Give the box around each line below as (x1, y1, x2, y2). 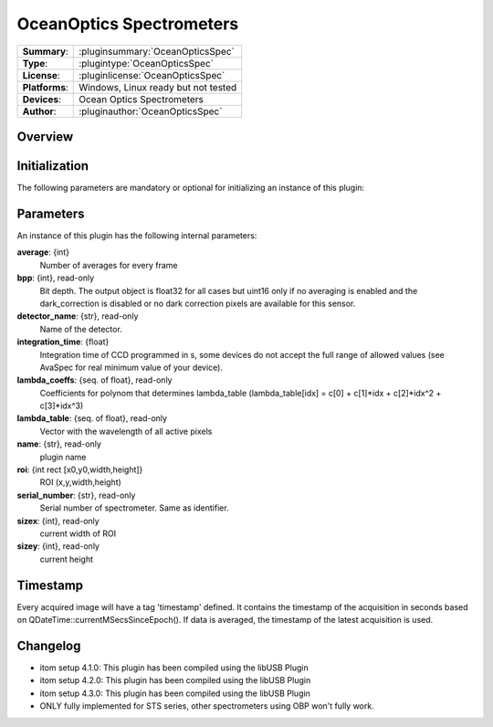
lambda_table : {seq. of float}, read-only (16, 413, 168, 424)
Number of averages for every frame (39, 259, 178, 270)
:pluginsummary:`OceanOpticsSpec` (79, 45, 235, 58)
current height (39, 553, 94, 564)
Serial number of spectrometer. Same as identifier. (39, 502, 229, 513)
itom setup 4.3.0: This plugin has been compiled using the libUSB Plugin (39, 688, 310, 699)
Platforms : (22, 80, 68, 93)
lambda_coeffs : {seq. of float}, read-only (16, 374, 173, 385)
